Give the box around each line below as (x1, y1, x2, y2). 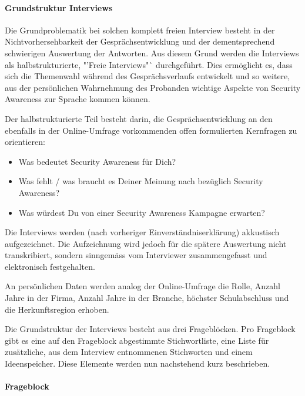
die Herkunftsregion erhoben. (5, 303, 109, 315)
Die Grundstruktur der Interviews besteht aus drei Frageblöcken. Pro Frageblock (5, 323, 296, 335)
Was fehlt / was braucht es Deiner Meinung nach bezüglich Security (18, 175, 263, 187)
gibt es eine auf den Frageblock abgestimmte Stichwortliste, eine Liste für (5, 334, 269, 346)
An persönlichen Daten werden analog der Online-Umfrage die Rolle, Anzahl (5, 280, 280, 292)
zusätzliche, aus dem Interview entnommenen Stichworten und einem (5, 346, 253, 358)
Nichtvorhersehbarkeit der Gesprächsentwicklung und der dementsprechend (5, 35, 275, 48)
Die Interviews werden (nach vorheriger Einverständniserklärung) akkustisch (5, 226, 280, 238)
